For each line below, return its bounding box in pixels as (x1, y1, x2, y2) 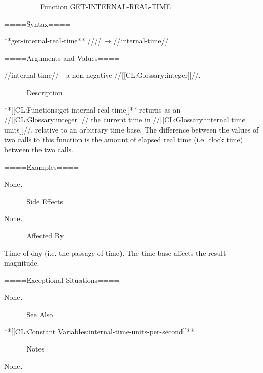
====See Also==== (4, 309, 75, 319)
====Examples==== (4, 161, 79, 172)
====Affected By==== (4, 230, 86, 240)
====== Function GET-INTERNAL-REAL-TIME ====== (4, 1, 207, 11)
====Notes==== (4, 343, 67, 354)
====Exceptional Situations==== (4, 274, 120, 285)
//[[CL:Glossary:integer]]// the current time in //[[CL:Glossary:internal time (4, 114, 246, 125)
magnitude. (4, 257, 39, 268)
